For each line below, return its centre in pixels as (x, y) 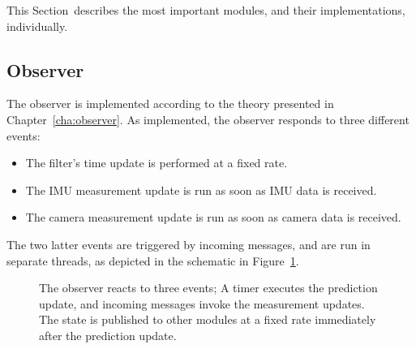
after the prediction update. (108, 335)
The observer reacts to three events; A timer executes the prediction (208, 288)
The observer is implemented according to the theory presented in (170, 103)
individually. (37, 26)
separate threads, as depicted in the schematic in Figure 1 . (153, 260)
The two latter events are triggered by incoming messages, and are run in (189, 244)
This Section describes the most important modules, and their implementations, (206, 10)
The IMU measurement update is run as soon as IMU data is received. (201, 190)
